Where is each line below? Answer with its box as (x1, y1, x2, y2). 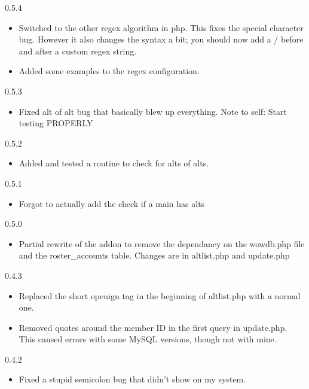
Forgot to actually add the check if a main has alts (19, 197, 205, 209)
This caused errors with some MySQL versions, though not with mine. (19, 333, 277, 345)
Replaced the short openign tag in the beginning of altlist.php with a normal (19, 289, 301, 302)
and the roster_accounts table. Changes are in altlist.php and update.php (19, 249, 290, 262)
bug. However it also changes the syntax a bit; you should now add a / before (19, 33, 304, 45)
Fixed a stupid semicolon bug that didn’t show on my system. (19, 373, 246, 385)
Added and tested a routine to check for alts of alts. (19, 157, 209, 169)
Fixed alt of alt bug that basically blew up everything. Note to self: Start (19, 105, 287, 117)
